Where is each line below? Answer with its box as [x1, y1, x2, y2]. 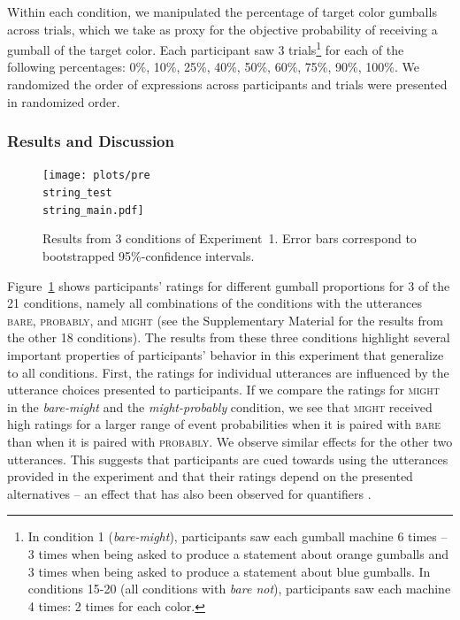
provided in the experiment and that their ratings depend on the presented [7, 467, 413, 486]
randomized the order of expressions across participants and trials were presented [7, 75, 448, 94]
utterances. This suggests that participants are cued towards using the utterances [7, 449, 448, 468]
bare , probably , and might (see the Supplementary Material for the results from [7, 310, 443, 329]
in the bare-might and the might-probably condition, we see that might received [7, 397, 433, 416]
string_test [42, 187, 112, 200]
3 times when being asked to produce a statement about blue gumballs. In [27, 562, 431, 580]
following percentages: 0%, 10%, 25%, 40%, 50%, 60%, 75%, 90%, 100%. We [7, 57, 419, 76]
